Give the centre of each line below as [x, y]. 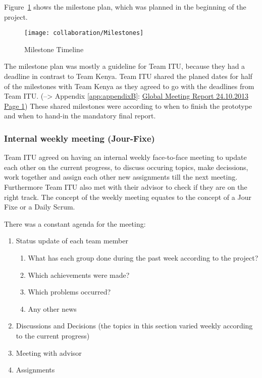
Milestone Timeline [54, 49]
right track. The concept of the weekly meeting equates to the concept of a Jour [128, 197]
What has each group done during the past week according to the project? [143, 257]
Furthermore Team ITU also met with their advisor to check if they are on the [126, 187]
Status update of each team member [72, 241]
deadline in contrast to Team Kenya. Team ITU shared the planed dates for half [128, 76]
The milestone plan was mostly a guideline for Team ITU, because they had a [125, 66]
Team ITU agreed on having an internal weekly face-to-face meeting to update [125, 157]
